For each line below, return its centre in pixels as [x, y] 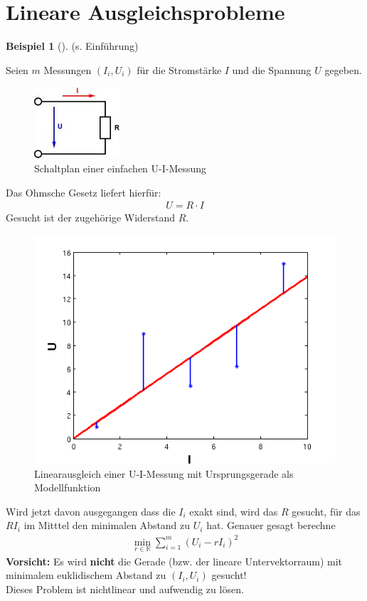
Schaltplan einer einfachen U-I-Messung [121, 168]
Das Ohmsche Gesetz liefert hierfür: [84, 192]
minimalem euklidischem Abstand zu [86, 575]
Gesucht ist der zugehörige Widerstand [91, 218]
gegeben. [343, 69]
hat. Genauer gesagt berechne [271, 525]
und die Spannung [272, 69]
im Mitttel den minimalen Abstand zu [107, 525]
